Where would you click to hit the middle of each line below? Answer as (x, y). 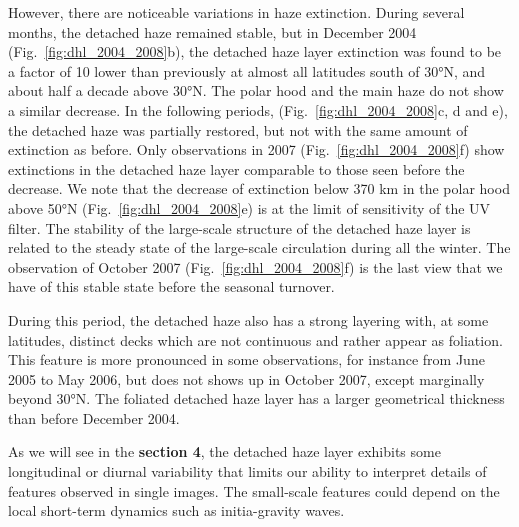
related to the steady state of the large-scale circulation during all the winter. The (259, 247)
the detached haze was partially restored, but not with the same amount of (238, 129)
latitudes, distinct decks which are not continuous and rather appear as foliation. (255, 339)
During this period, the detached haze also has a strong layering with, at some (248, 319)
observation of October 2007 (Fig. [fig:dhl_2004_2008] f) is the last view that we (255, 266)
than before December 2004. (94, 417)
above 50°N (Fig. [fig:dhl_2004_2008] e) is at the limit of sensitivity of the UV (249, 207)
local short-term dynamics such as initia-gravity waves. (176, 510)
